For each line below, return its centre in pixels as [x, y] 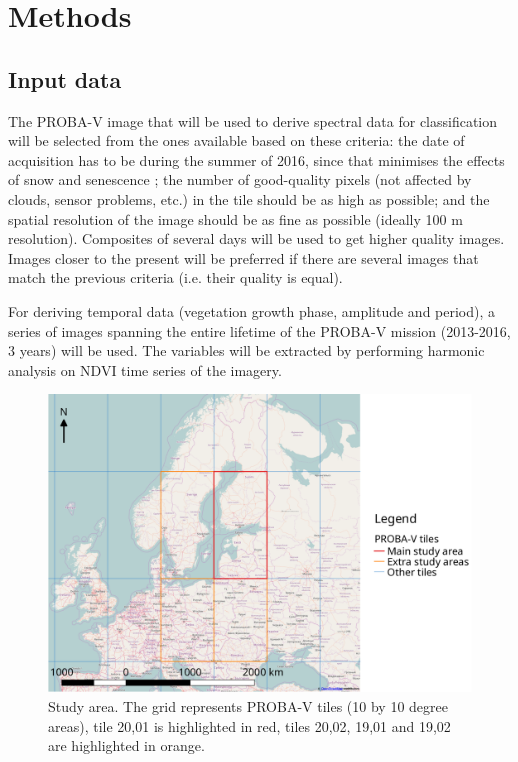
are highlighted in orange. [126, 745]
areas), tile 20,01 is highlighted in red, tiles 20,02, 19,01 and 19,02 [249, 725]
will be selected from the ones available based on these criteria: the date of [236, 140]
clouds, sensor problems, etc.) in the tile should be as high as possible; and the [249, 198]
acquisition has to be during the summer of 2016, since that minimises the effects [256, 159]
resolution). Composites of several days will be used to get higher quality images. [256, 238]
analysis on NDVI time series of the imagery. [145, 369]
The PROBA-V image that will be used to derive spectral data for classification [253, 120]
